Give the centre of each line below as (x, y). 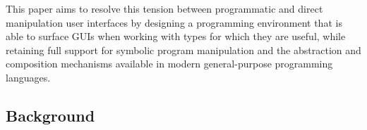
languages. (28, 77)
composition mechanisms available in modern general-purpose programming (169, 64)
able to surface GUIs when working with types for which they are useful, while (176, 36)
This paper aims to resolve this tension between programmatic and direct (164, 8)
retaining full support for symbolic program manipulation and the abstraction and (183, 50)
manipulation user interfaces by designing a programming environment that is (174, 22)
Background (50, 115)
